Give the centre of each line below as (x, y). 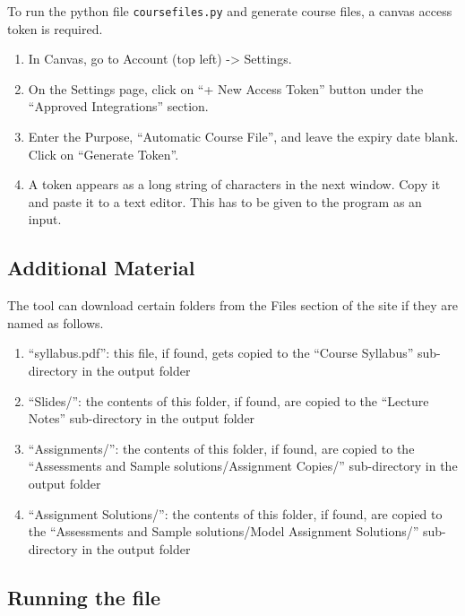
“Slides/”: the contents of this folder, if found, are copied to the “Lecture (228, 400)
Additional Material (101, 268)
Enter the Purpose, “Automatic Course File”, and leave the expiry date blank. (243, 137)
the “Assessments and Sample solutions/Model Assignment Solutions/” (224, 531)
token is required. (55, 28)
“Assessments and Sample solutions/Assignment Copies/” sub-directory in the (243, 466)
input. (45, 219)
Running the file (84, 597)
